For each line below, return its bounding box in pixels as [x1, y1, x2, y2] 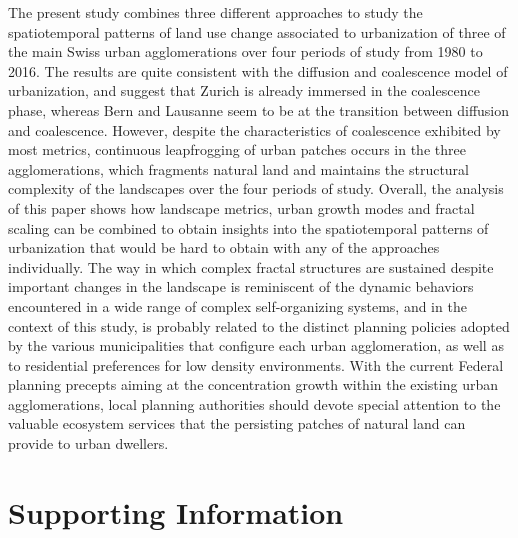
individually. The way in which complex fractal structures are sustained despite [8, 256, 494, 277]
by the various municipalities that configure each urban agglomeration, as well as [8, 335, 504, 356]
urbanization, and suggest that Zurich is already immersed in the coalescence [8, 80, 480, 101]
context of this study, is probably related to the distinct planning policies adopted [8, 315, 510, 336]
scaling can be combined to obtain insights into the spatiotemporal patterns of [8, 217, 489, 238]
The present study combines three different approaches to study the [8, 2, 423, 22]
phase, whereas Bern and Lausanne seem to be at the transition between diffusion [8, 99, 510, 120]
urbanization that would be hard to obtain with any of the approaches [8, 237, 440, 258]
